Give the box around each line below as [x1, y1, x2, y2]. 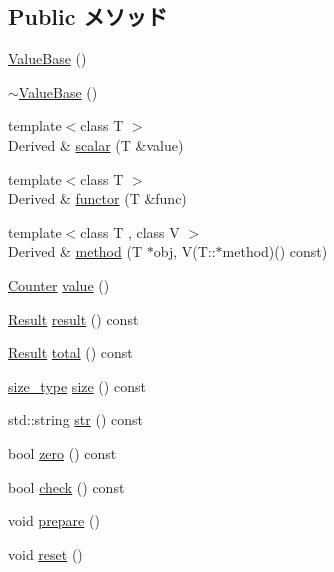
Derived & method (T [8, 241, 143, 262]
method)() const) [222, 241, 328, 262]
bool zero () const [8, 442, 117, 463]
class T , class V [80, 221, 180, 242]
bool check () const [8, 476, 125, 497]
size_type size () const [8, 375, 146, 396]
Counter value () [8, 274, 110, 295]
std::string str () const [8, 409, 143, 430]
